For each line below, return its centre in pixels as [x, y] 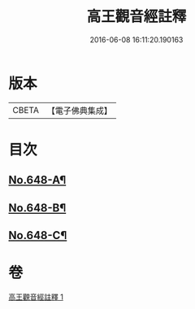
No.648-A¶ [37, 180]
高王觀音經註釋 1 [36, 297]
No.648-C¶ [38, 235]
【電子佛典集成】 [79, 111]
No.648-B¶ [37, 208]
